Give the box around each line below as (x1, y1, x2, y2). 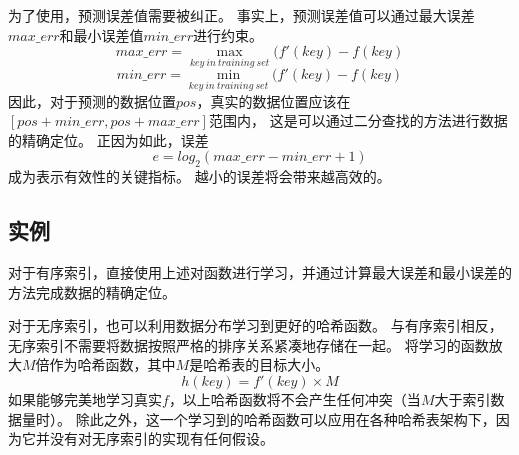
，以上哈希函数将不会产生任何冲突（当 (168, 388, 421, 409)
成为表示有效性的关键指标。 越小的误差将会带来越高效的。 (8, 166, 391, 187)
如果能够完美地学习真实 (8, 388, 162, 409)
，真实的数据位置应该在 (196, 90, 351, 111)
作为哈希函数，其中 (49, 354, 176, 375)
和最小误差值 (59, 24, 144, 45)
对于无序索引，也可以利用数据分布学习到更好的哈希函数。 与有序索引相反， (8, 315, 503, 336)
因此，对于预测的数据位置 (8, 90, 176, 111)
